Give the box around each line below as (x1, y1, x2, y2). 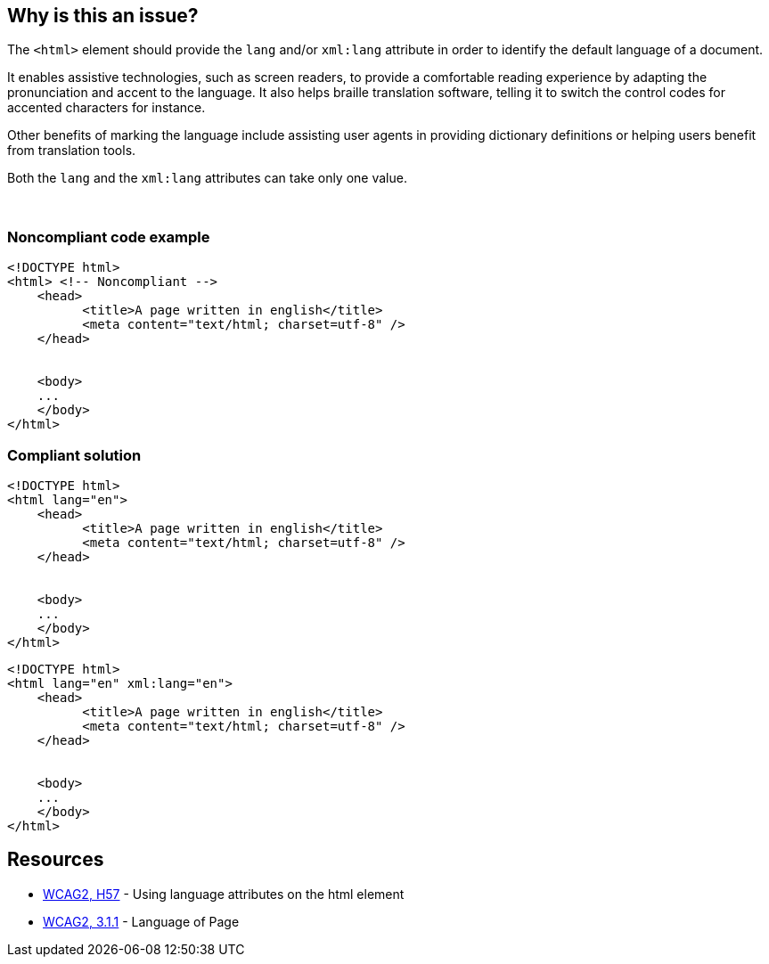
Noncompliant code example (7, 227, 210, 246)
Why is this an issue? (7, 4, 199, 27)
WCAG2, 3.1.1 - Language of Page (43, 913, 240, 929)
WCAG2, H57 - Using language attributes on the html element (43, 886, 405, 902)
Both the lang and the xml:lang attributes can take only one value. (7, 170, 407, 186)
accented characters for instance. (7, 100, 206, 116)
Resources (7, 848, 104, 871)
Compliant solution (7, 445, 142, 464)
